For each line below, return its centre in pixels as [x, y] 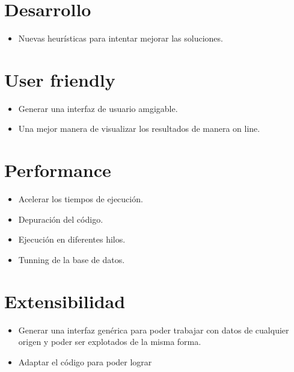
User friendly [60, 79]
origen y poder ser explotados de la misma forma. [110, 342]
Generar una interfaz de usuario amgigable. [98, 108]
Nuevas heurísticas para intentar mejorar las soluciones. [121, 38]
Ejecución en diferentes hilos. [72, 239]
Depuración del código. [61, 219]
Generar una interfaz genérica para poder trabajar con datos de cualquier [154, 330]
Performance [58, 170]
